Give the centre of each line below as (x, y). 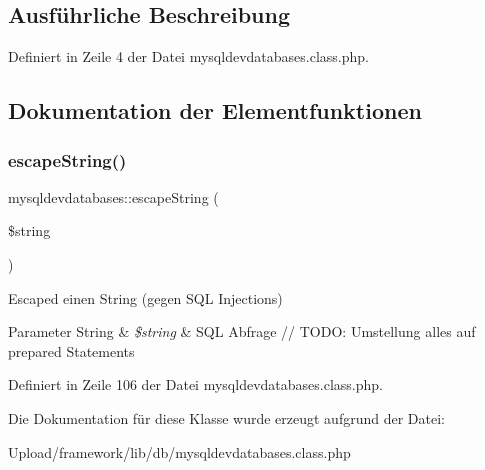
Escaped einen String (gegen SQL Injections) (145, 297)
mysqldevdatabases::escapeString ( (113, 196)
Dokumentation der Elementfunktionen (215, 110)
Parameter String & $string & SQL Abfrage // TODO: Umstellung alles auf (242, 331)
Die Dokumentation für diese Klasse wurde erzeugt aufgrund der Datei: (226, 417)
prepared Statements (71, 350)
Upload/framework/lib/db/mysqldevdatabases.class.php (179, 451)
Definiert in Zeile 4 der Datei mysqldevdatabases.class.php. (188, 56)
